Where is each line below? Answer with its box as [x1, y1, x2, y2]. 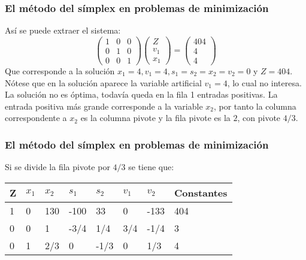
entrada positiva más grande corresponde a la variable [5, 99, 203, 112]
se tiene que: [128, 161, 174, 173]
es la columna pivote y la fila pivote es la [80, 111, 231, 124]
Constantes [174, 185, 228, 199]
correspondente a [5, 111, 67, 124]
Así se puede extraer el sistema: [5, 24, 121, 37]
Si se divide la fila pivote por [5, 161, 110, 173]
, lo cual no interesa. [227, 76, 302, 89]
